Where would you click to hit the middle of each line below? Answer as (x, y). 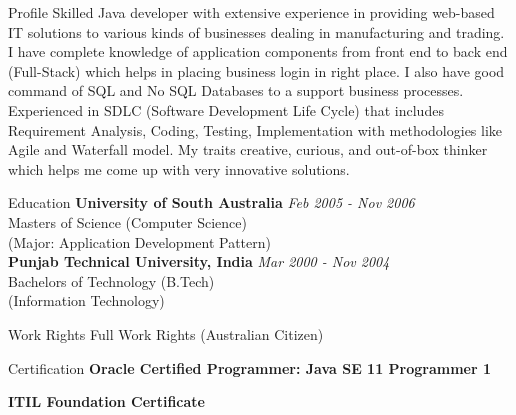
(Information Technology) (86, 300)
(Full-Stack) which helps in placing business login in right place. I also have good (256, 70)
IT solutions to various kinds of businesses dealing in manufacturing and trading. (256, 31)
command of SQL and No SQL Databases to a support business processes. (236, 90)
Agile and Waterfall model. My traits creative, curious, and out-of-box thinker (248, 149)
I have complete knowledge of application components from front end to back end (258, 51)
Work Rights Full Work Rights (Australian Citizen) (166, 333)
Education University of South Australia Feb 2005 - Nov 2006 (211, 202)
